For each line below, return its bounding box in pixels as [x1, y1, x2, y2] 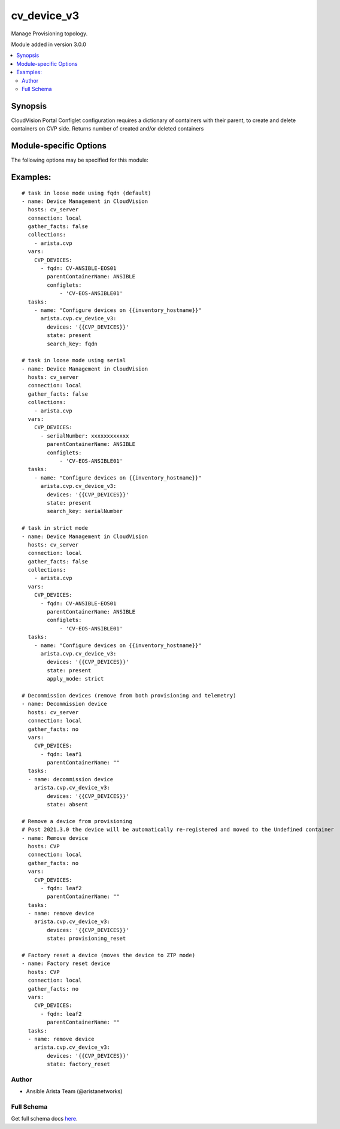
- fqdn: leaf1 [40, 751, 82, 757]
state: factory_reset [47, 1061, 111, 1068]
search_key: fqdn [47, 340, 98, 347]
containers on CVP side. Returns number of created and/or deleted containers [11, 125, 204, 132]
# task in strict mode [22, 524, 89, 532]
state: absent [47, 801, 89, 808]
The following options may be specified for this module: [11, 156, 149, 164]
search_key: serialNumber [47, 508, 123, 515]
